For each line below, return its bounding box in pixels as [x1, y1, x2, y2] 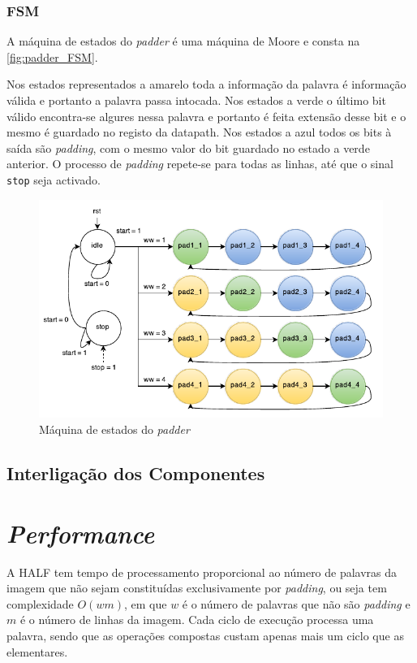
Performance [6, 516, 155, 550]
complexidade [6, 595, 74, 612]
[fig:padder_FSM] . [6, 48, 98, 65]
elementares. [6, 643, 68, 660]
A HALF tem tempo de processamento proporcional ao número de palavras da [6, 563, 398, 580]
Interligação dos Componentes [6, 461, 265, 486]
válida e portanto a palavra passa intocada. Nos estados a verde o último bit [6, 92, 386, 108]
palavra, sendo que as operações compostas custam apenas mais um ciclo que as [6, 626, 404, 643]
